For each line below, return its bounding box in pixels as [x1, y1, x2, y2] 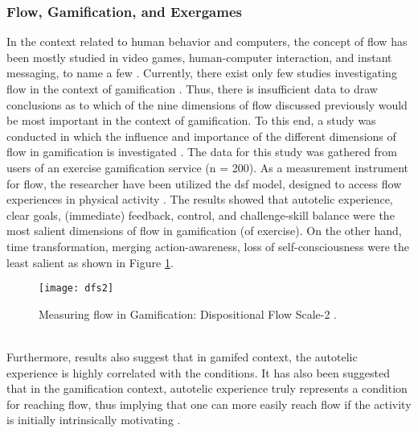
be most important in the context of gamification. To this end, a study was [6, 112, 376, 129]
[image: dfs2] [39, 282, 114, 295]
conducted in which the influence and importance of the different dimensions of [6, 127, 396, 144]
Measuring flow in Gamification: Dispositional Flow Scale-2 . [39, 305, 338, 322]
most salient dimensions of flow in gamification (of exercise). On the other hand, [6, 222, 402, 239]
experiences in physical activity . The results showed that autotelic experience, [6, 191, 393, 208]
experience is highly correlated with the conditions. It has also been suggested [6, 364, 390, 381]
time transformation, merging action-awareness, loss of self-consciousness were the [6, 237, 410, 254]
